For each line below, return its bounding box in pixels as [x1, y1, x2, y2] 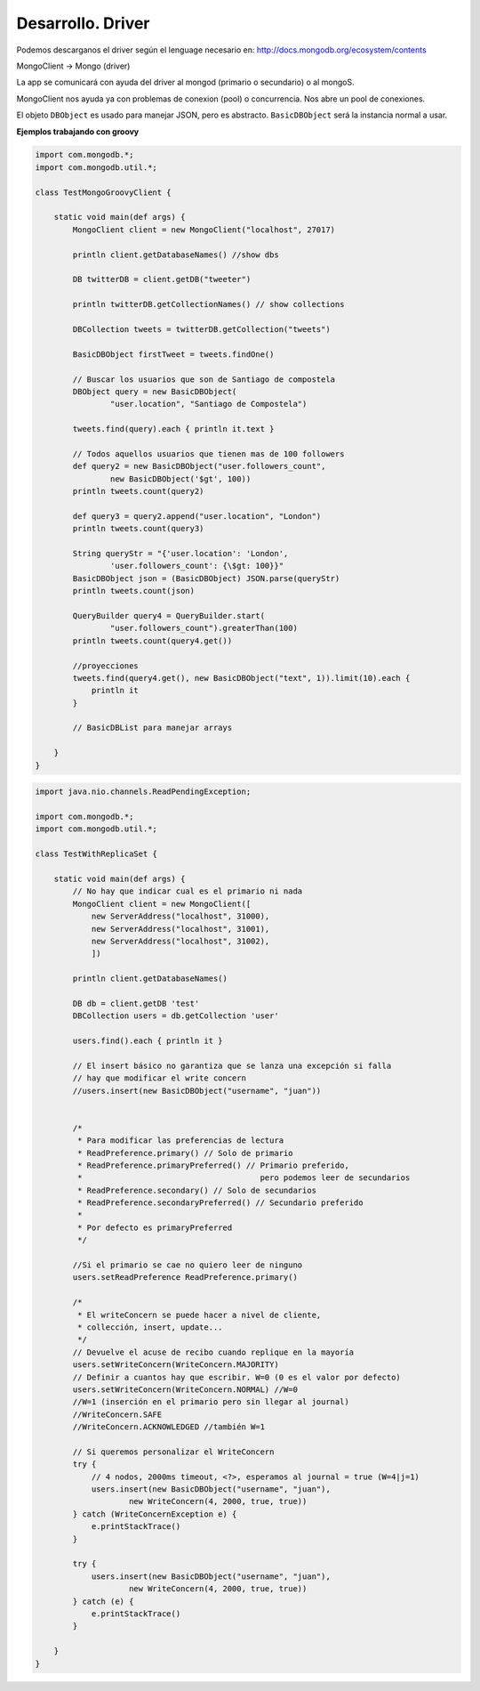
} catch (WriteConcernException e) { [72, 1509, 237, 1519]
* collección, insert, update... [76, 1323, 223, 1332]
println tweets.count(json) [72, 586, 196, 596]
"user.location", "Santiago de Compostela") [109, 399, 308, 409]
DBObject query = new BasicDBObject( [72, 386, 237, 396]
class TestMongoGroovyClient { [35, 187, 172, 198]
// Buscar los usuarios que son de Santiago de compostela [72, 374, 336, 384]
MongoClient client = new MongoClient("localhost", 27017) [72, 224, 336, 235]
